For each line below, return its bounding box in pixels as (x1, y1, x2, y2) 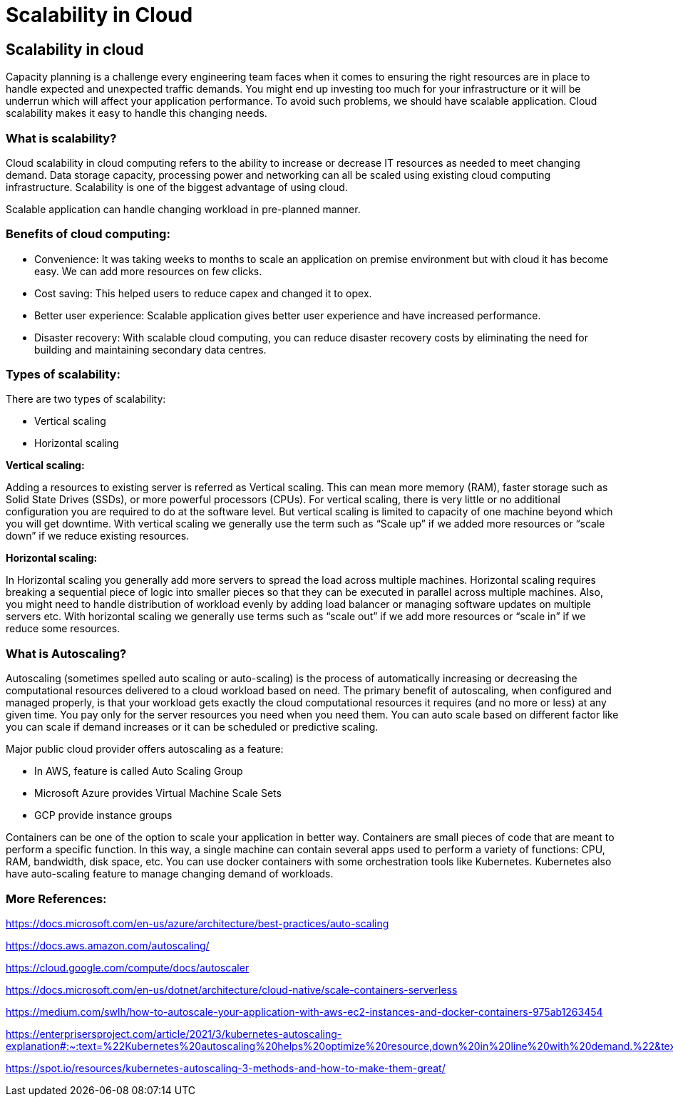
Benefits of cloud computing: (6, 227, 170, 242)
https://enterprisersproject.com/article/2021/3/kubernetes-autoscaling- (6, 1027, 342, 1040)
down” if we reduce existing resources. (6, 530, 190, 542)
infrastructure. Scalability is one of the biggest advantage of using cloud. (6, 180, 348, 193)
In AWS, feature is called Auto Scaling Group (34, 765, 243, 778)
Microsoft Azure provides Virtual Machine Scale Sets (34, 787, 282, 800)
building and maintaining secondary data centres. (34, 343, 267, 356)
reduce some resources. (6, 622, 120, 635)
